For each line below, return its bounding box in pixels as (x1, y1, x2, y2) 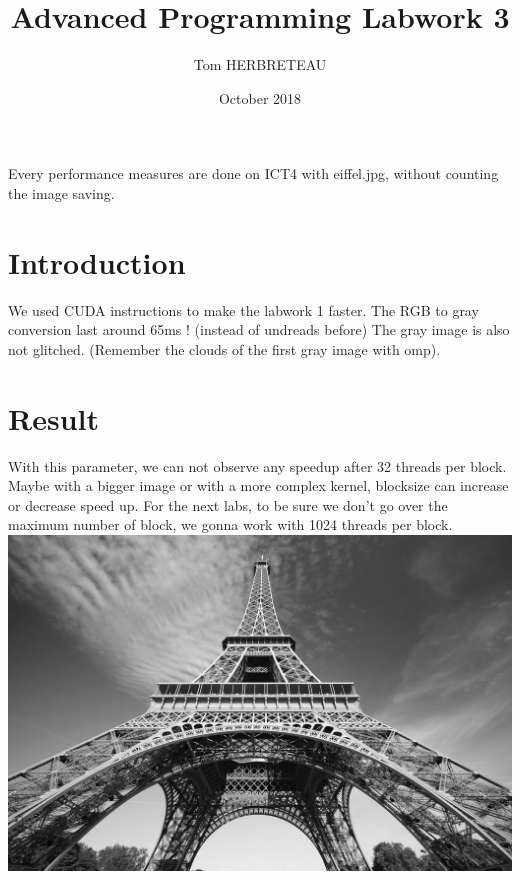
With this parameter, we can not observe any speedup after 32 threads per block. (8, 455, 507, 476)
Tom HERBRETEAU (193, 54, 327, 75)
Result (8, 397, 99, 438)
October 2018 (218, 87, 302, 108)
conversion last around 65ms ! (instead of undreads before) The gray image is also (8, 319, 510, 340)
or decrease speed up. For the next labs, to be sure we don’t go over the (8, 494, 448, 515)
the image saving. (8, 182, 115, 203)
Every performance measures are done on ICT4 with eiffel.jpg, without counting (8, 163, 499, 184)
